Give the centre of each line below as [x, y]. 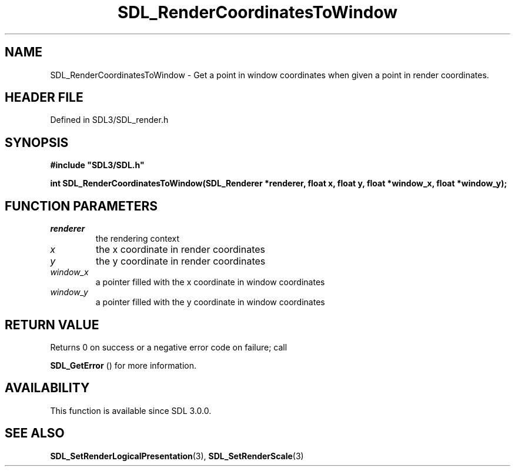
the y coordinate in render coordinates [181, 261]
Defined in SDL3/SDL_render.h [109, 120]
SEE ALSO [35, 433]
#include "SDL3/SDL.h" [97, 165]
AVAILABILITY [47, 388]
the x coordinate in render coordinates [181, 250]
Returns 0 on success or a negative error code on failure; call [169, 347]
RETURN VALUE [52, 325]
